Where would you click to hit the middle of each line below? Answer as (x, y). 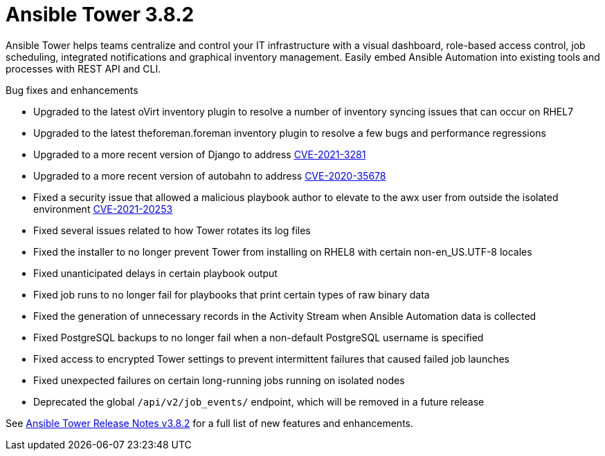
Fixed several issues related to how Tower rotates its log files (172, 230)
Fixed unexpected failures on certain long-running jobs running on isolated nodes (219, 380)
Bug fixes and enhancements (72, 90)
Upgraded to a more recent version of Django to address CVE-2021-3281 (200, 154)
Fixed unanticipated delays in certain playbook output (155, 273)
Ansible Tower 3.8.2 (100, 15)
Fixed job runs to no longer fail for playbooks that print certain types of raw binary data (232, 294)
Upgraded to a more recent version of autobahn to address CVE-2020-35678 (210, 175)
